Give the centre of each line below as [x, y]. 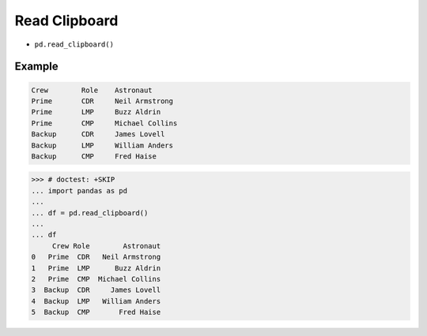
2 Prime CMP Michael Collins [96, 279]
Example [36, 67]
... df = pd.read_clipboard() [90, 213]
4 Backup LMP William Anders [96, 301]
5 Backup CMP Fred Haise [96, 312]
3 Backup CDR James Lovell [96, 290]
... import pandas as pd [79, 190]
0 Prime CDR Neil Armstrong [96, 257]
